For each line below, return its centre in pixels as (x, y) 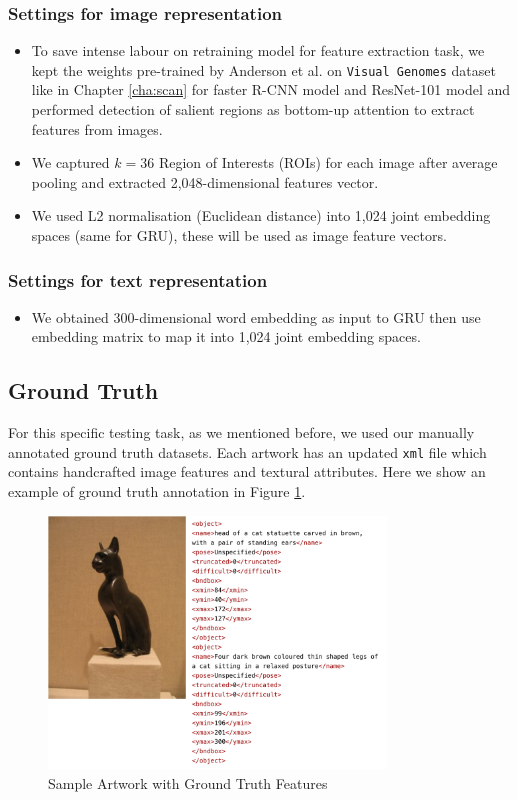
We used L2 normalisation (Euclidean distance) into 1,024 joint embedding (261, 215)
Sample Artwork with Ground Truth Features (188, 782)
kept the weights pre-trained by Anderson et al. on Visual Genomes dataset (263, 69)
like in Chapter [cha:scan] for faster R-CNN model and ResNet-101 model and (271, 89)
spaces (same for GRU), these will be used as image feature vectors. (239, 235)
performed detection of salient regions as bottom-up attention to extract (253, 109)
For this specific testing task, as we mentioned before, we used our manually (241, 432)
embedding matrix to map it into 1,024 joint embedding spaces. (226, 336)
